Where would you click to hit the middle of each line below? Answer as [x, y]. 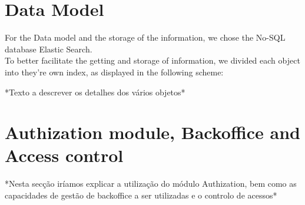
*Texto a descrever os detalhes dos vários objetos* [95, 92]
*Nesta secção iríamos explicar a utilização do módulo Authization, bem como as [151, 183]
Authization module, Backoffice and [152, 132]
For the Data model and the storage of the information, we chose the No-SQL [145, 37]
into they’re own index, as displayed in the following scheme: [114, 72]
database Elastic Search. [49, 49]
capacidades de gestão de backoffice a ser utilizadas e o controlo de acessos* [141, 195]
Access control [64, 155]
